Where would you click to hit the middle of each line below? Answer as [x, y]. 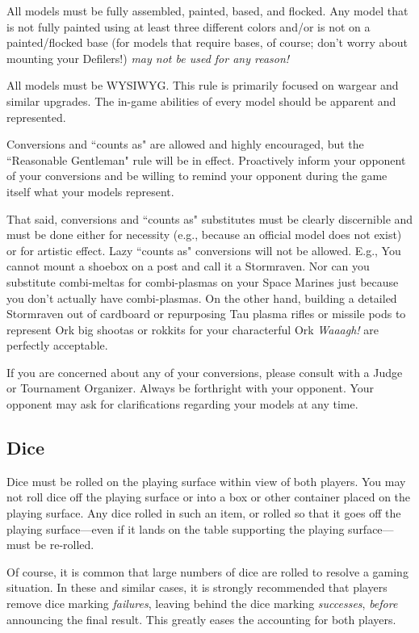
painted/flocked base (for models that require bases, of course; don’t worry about [207, 42]
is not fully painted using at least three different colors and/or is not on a [189, 26]
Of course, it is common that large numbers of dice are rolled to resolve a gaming [207, 571]
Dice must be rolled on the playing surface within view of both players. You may [206, 481]
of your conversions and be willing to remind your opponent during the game [197, 176]
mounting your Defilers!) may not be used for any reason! [148, 58]
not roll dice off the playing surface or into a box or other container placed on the [209, 497]
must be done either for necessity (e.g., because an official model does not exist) [204, 235]
